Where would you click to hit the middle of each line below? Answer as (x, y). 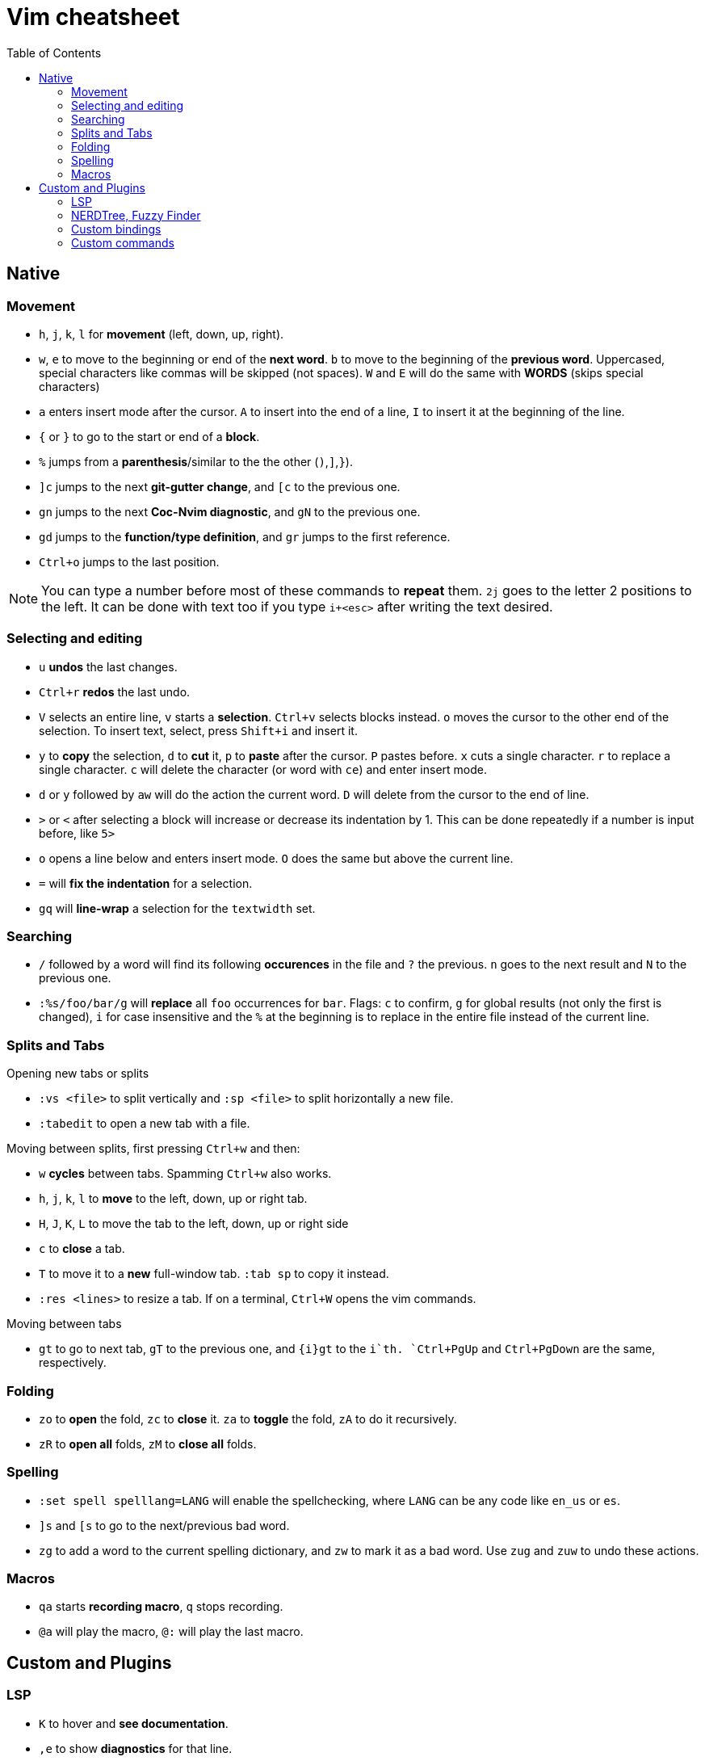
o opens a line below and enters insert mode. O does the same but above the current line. (276, 858)
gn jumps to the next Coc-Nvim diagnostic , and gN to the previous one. (230, 511)
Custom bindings (116, 229)
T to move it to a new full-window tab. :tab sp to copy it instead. (214, 1274)
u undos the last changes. (108, 666)
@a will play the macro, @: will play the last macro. (171, 1632)
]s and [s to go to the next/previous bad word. (164, 1525)
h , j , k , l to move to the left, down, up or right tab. (173, 1199)
